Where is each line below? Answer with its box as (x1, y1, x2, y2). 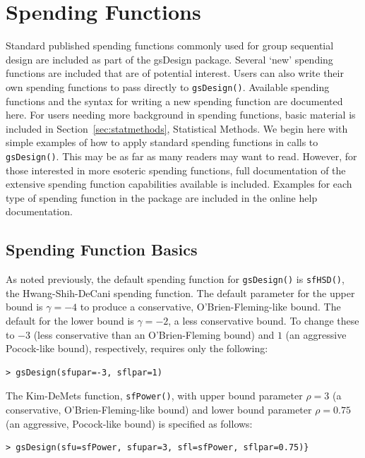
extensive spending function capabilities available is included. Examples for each (6, 176, 352, 191)
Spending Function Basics (6, 239, 198, 260)
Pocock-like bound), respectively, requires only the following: (6, 341, 268, 356)
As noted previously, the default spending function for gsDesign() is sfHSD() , (6, 272, 345, 287)
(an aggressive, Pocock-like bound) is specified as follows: (6, 416, 253, 430)
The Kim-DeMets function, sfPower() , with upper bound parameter (6, 388, 303, 403)
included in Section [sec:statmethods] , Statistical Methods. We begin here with (6, 121, 348, 135)
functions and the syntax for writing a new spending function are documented (6, 93, 343, 108)
